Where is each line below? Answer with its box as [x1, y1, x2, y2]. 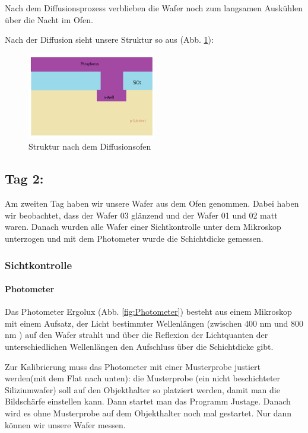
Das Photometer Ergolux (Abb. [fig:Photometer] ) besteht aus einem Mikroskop [5, 305, 292, 318]
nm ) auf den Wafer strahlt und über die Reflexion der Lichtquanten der [5, 328, 268, 341]
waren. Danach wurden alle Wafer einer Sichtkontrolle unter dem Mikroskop [5, 220, 281, 233]
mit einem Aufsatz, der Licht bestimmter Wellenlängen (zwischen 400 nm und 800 [5, 317, 303, 329]
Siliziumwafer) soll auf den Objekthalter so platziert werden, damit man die [5, 383, 280, 396]
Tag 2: [5, 169, 44, 188]
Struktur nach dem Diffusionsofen [28, 140, 151, 153]
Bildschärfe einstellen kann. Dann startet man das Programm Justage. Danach [5, 395, 291, 407]
